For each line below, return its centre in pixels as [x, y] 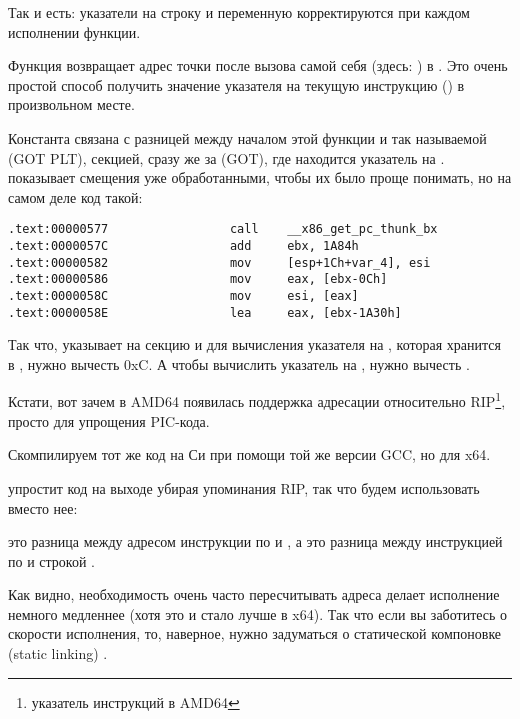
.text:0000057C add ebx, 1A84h [183, 246]
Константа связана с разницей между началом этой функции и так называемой [247, 137]
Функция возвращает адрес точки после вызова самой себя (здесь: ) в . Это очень [258, 65]
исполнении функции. [74, 31]
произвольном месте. [71, 104]
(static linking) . [58, 653]
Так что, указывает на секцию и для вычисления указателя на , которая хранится [254, 344]
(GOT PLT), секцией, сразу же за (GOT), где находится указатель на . [226, 157]
